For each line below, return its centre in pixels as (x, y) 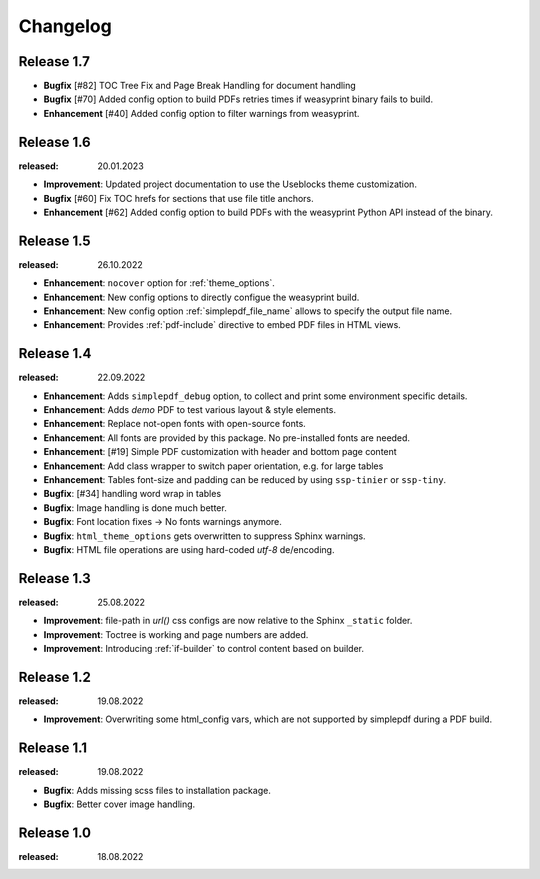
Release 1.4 (55, 353)
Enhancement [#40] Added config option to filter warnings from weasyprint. (201, 113)
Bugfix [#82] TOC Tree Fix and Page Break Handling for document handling (200, 86)
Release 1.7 (54, 61)
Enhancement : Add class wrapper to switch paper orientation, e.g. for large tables (213, 466)
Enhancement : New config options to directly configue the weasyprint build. (201, 297)
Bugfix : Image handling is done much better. (135, 507)
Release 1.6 (54, 141)
